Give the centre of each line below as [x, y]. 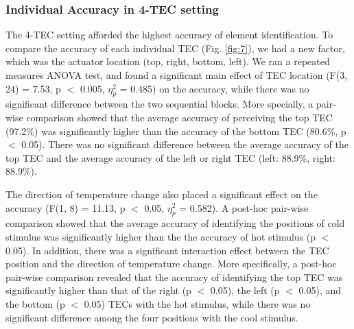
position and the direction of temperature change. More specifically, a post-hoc [171, 264]
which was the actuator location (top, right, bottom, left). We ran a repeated [168, 61]
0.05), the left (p [245, 290]
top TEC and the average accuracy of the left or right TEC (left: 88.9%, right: [170, 157]
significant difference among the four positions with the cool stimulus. [152, 317]
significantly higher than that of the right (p [98, 290]
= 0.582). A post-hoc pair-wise [244, 207]
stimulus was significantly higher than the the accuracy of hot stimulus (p [161, 236]
